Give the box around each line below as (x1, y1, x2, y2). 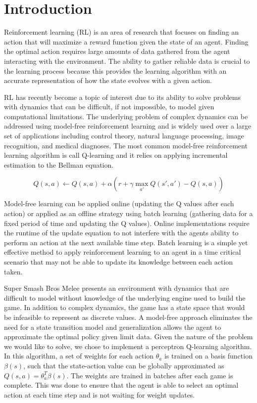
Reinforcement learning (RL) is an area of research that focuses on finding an (4, 27, 239, 37)
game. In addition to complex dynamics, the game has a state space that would (4, 302, 245, 313)
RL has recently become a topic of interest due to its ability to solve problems (4, 91, 241, 102)
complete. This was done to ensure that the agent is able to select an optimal (4, 380, 239, 390)
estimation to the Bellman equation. (4, 159, 114, 170)
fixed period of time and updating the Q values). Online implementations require (4, 218, 250, 228)
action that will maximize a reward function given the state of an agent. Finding (4, 36, 249, 46)
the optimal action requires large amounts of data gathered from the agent (4, 46, 230, 56)
